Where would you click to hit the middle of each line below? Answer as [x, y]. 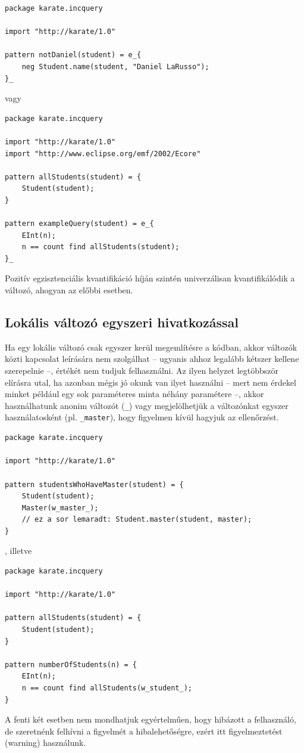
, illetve [18, 551]
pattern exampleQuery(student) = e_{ [79, 224]
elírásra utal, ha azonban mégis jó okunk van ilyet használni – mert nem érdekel [151, 382]
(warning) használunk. [46, 743]
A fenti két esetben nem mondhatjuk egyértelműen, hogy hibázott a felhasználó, [151, 719]
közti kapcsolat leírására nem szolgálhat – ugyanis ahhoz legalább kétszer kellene [152, 359]
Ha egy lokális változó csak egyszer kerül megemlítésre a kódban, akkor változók [151, 347]
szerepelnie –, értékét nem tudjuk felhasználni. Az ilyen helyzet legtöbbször [142, 371]
